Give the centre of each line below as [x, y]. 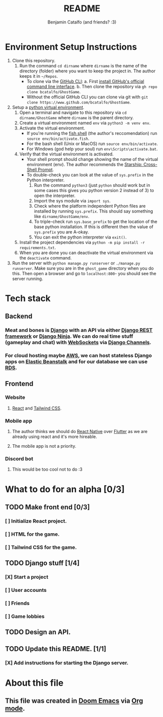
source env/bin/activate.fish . [58, 138]
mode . [15, 708]
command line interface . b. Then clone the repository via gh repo [92, 87]
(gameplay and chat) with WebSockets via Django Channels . [78, 343]
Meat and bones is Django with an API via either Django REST [79, 330]
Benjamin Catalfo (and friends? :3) [82, 22]
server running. [28, 279]
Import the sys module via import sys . [72, 200]
